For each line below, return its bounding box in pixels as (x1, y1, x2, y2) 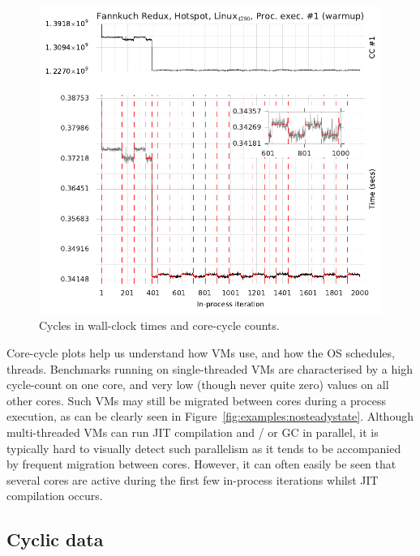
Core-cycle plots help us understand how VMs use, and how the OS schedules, (6, 344, 395, 361)
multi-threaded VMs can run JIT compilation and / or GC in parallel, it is (6, 423, 379, 440)
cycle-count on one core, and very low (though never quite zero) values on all (6, 376, 389, 393)
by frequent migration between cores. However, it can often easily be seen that (6, 455, 396, 473)
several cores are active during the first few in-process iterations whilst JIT (6, 471, 379, 488)
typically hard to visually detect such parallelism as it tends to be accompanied (6, 439, 401, 456)
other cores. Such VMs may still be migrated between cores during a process (6, 391, 387, 408)
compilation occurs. (6, 487, 103, 504)
